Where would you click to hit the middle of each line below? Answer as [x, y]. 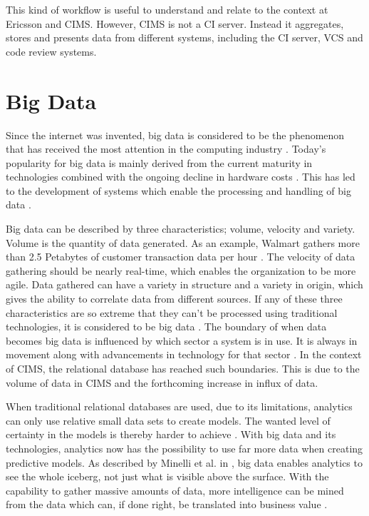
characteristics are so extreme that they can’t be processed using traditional [172, 312]
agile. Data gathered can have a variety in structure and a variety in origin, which [184, 284]
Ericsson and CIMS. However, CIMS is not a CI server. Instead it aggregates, [175, 23]
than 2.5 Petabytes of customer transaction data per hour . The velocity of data [181, 257]
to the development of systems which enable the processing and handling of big [178, 190]
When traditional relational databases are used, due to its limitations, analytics [179, 406]
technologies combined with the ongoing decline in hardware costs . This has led [181, 177]
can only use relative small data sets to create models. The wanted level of [168, 420]
